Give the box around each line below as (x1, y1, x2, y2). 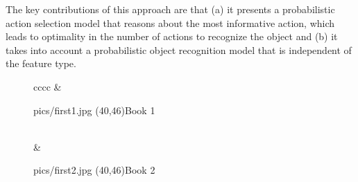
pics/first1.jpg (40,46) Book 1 (33, 102, 155, 117)
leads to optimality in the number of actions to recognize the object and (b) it (6, 29, 338, 44)
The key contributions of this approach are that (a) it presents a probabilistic (6, 2, 335, 16)
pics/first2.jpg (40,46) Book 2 (33, 163, 155, 177)
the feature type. (6, 56, 76, 71)
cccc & (33, 79, 62, 93)
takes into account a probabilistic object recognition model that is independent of (6, 42, 352, 57)
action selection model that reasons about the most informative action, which (6, 15, 335, 30)
